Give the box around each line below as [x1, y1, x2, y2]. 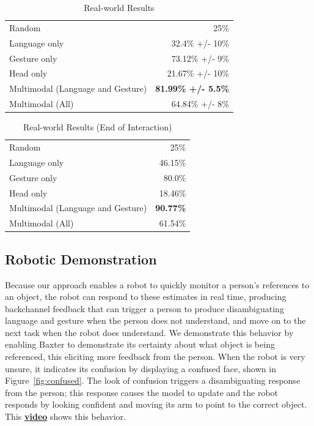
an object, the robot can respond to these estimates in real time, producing [5, 290, 287, 303]
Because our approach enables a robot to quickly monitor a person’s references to [5, 278, 310, 291]
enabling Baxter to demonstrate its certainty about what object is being [5, 338, 275, 351]
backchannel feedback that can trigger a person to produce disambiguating [5, 302, 284, 315]
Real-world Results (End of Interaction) [23, 121, 172, 133]
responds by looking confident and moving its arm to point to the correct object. [5, 398, 307, 411]
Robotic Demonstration [5, 249, 157, 268]
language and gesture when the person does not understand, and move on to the [5, 314, 306, 327]
